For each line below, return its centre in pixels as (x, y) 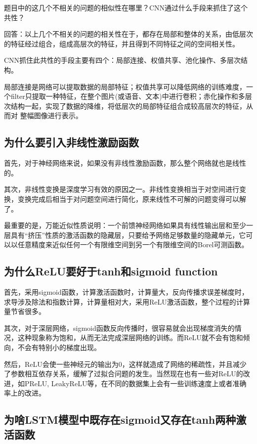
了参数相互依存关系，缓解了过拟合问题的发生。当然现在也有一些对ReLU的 (124, 374)
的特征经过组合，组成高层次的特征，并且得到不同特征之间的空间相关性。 (122, 43)
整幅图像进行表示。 (51, 115)
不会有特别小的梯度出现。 (59, 347)
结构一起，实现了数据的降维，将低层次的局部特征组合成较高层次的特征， (128, 106)
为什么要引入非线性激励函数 (71, 142)
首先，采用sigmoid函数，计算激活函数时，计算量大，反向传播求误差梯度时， (126, 292)
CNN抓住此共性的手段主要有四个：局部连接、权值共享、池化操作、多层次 (123, 60)
